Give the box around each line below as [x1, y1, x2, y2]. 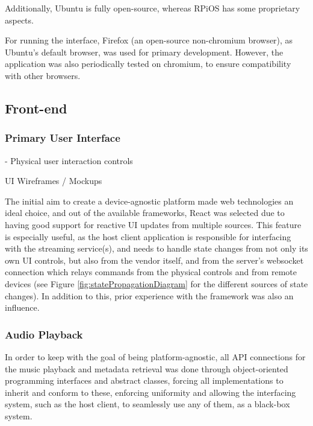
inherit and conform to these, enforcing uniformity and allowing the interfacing [5, 386, 296, 398]
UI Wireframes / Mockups [5, 174, 102, 187]
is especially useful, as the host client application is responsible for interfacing [5, 230, 291, 243]
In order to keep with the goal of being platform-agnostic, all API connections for [5, 350, 306, 363]
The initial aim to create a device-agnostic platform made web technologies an [5, 194, 294, 207]
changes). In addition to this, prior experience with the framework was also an [5, 289, 294, 302]
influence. [5, 301, 40, 314]
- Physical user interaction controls [5, 154, 133, 167]
